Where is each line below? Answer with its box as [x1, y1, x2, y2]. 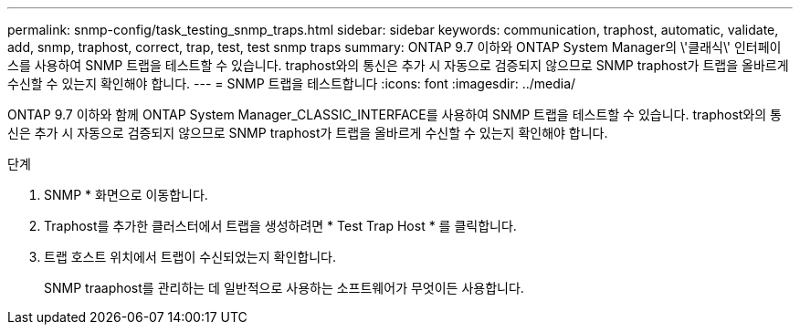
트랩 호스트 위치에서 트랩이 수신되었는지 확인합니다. [44, 249, 336, 265]
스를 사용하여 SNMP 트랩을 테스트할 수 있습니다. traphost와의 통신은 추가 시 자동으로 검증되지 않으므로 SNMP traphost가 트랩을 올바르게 [7, 57, 789, 73]
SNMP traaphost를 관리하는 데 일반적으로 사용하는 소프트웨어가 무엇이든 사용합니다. [44, 280, 524, 296]
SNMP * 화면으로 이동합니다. [44, 187, 208, 202]
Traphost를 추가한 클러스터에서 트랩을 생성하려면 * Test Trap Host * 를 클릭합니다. [44, 218, 517, 233]
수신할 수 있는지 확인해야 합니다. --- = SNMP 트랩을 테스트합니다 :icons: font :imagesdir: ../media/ [7, 76, 576, 91]
